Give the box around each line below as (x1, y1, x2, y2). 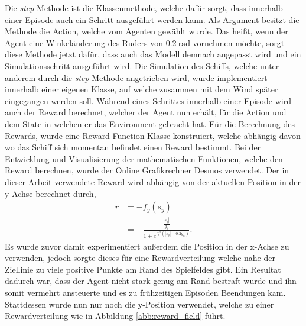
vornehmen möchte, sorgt (193, 36, 285, 49)
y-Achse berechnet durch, (5, 187, 96, 199)
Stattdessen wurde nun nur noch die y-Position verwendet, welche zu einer (5, 298, 274, 310)
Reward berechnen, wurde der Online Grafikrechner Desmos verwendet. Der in (5, 164, 289, 176)
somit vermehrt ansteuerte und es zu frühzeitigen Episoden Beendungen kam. (5, 286, 286, 298)
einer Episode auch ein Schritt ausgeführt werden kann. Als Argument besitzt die (5, 13, 300, 25)
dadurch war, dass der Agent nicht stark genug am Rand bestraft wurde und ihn (5, 275, 297, 287)
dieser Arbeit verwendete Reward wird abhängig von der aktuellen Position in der (5, 175, 301, 188)
